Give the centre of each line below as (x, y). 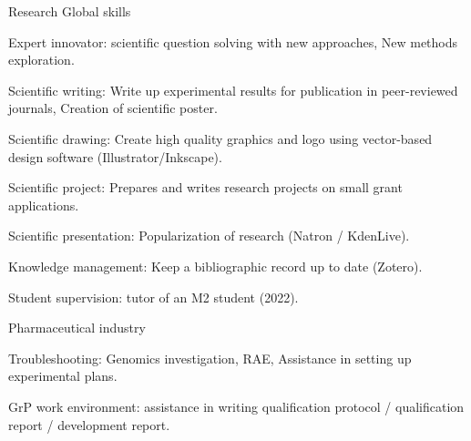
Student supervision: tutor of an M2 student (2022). (154, 297)
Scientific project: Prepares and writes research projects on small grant (205, 187)
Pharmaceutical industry (77, 328)
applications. (44, 205)
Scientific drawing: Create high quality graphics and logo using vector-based (220, 138)
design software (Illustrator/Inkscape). (115, 156)
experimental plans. (63, 376)
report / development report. (89, 424)
